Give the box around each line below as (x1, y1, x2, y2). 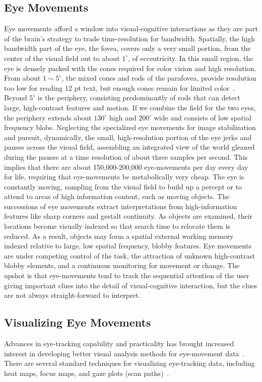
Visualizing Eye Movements (4, 314, 151, 330)
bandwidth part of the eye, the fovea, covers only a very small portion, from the (4, 43, 251, 53)
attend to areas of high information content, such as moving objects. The (4, 191, 230, 202)
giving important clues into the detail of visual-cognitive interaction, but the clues (4, 280, 257, 290)
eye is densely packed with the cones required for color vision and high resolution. (4, 62, 256, 73)
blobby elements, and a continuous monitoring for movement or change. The (4, 260, 240, 271)
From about (4, 73, 41, 83)
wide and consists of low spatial (154, 112, 251, 122)
